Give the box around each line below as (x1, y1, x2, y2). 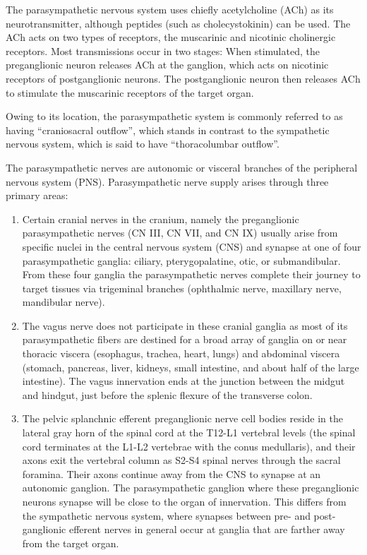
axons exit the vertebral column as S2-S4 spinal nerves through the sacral (22, 453, 341, 467)
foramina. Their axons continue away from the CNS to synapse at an (22, 466, 321, 481)
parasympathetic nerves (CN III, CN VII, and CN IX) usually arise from (22, 225, 338, 240)
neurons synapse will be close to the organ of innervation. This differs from (22, 494, 347, 508)
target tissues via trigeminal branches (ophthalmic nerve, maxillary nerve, (22, 280, 342, 295)
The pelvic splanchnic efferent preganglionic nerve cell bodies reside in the (22, 411, 343, 426)
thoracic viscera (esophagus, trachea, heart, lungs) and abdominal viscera (22, 346, 340, 361)
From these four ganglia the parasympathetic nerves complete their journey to (22, 267, 361, 282)
